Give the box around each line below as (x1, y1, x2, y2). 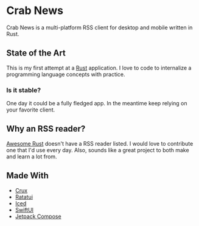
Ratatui (15, 193, 33, 200)
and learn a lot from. (6, 153, 57, 160)
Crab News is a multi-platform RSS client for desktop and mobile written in (6, 24, 193, 31)
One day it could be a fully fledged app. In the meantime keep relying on (6, 100, 187, 107)
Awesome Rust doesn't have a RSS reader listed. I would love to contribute (6, 139, 194, 147)
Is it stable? (6, 86, 41, 94)
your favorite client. (6, 106, 55, 113)
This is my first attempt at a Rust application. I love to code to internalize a (6, 64, 192, 71)
